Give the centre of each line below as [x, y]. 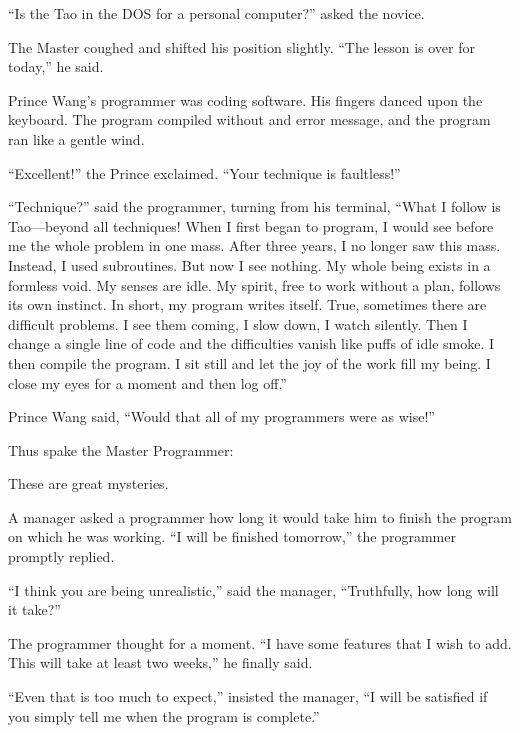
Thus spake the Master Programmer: [121, 449]
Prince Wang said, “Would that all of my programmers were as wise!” [221, 416]
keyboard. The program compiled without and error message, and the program [249, 119]
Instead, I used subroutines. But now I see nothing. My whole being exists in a [249, 264]
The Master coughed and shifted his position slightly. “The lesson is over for [242, 46]
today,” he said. [56, 66]
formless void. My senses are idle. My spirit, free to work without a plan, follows [254, 284]
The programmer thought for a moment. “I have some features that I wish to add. [260, 642]
